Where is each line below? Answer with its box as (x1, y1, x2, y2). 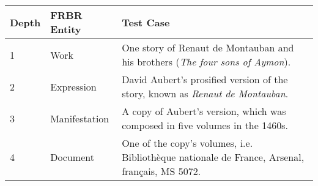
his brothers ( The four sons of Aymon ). (122, 54, 291, 69)
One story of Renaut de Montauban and (122, 40, 294, 54)
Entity (50, 22, 81, 36)
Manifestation (50, 111, 109, 125)
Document (50, 150, 94, 164)
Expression (50, 79, 97, 94)
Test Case (122, 15, 170, 29)
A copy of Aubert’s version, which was (122, 104, 286, 118)
